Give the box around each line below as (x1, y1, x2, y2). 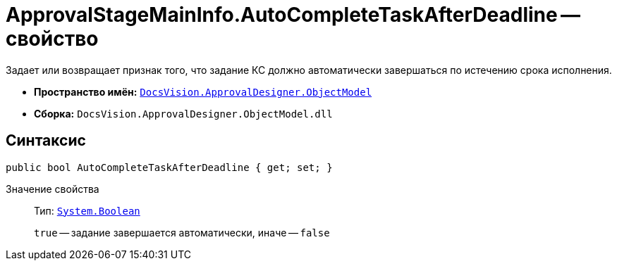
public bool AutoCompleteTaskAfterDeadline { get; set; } (6, 161, 333, 173)
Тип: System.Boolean (34, 204, 140, 217)
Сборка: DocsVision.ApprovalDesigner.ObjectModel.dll (34, 107, 333, 120)
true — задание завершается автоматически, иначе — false (34, 226, 330, 239)
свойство (6, 27, 99, 51)
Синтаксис (6, 132, 86, 150)
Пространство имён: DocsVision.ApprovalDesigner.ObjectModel (34, 85, 372, 98)
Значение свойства (6, 182, 99, 195)
